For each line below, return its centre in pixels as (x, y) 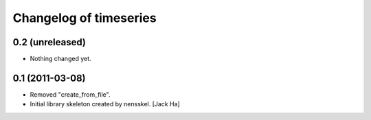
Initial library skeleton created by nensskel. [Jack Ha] (105, 104)
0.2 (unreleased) (49, 42)
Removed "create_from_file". (70, 94)
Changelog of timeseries (85, 18)
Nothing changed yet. (61, 59)
